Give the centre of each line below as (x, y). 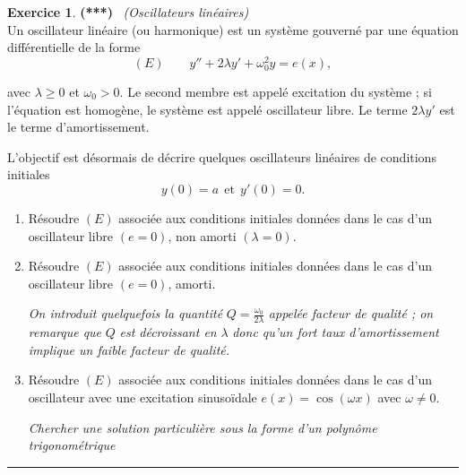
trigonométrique (72, 445)
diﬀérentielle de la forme (74, 47)
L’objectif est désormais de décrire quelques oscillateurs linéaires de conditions (222, 156)
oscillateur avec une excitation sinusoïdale (142, 397)
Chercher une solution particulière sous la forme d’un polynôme (203, 427)
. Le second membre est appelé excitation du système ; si (276, 92)
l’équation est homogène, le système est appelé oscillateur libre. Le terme (207, 109)
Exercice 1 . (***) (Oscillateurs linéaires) (128, 12)
